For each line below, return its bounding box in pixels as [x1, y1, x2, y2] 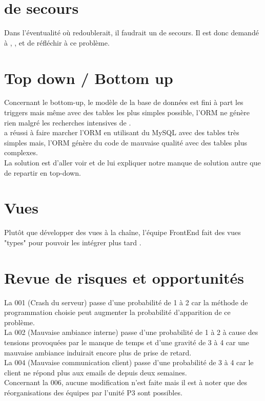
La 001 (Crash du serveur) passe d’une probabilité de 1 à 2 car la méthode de [4, 297, 248, 307]
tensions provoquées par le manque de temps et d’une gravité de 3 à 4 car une [4, 337, 249, 347]
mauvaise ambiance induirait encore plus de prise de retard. [4, 347, 192, 357]
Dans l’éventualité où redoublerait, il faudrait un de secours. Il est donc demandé [4, 27, 259, 38]
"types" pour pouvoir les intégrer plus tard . [4, 237, 141, 247]
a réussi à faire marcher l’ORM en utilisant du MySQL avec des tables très [4, 127, 239, 138]
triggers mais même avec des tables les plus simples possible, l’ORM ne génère [4, 107, 250, 118]
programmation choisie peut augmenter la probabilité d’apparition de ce [4, 307, 231, 318]
